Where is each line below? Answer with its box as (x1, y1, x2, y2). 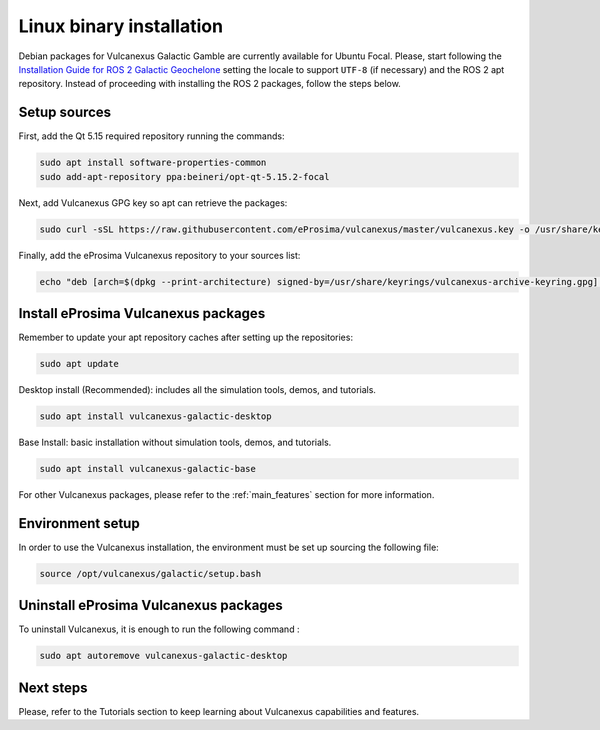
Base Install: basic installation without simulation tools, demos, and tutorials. (18, 436, 332, 448)
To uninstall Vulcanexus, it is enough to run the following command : (18, 623, 300, 635)
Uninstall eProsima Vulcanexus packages (18, 597, 284, 614)
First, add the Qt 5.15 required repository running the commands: (18, 130, 285, 142)
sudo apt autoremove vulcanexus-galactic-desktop (39, 650, 288, 662)
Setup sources (18, 104, 112, 121)
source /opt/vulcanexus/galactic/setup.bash (39, 568, 262, 579)
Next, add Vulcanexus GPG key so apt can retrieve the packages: (18, 196, 288, 209)
